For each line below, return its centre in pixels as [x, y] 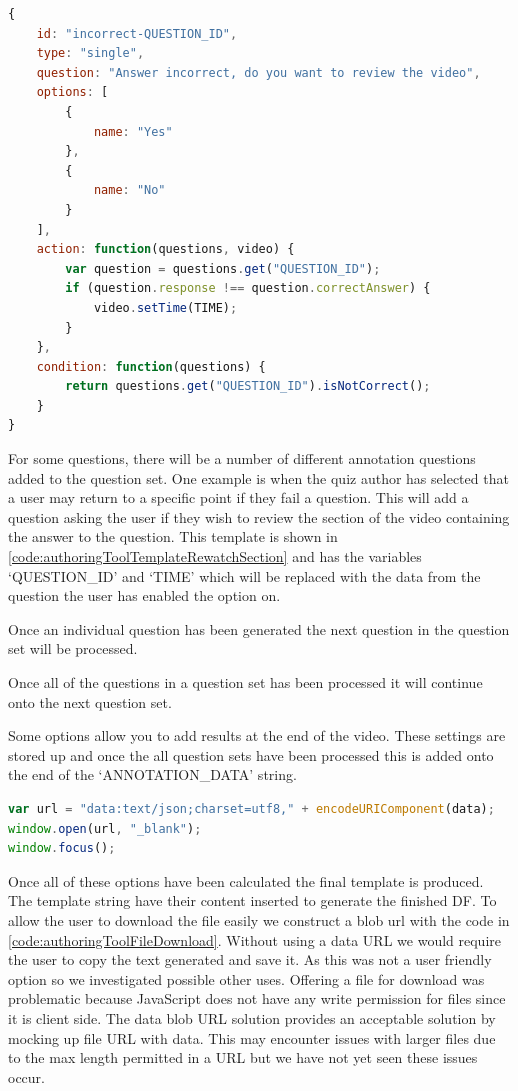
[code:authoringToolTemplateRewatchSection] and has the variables [215, 556]
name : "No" [129, 190]
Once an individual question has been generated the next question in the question [259, 628]
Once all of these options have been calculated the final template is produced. [246, 880]
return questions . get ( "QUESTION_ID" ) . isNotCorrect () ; [248, 386]
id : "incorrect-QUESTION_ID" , [137, 33]
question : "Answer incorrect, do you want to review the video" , [258, 72]
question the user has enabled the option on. [144, 595]
